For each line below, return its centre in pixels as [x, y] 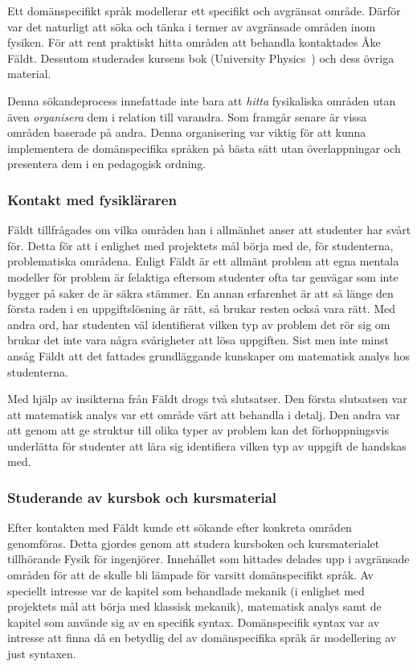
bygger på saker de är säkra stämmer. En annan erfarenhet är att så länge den [200, 292]
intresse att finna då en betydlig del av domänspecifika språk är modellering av [202, 638]
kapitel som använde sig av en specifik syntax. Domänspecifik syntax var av [194, 622]
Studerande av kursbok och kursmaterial [142, 497]
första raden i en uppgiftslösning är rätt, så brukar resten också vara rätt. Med [202, 309]
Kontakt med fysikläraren [92, 199]
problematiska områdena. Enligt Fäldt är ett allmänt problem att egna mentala [203, 261]
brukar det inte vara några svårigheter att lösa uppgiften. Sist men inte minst [198, 340]
